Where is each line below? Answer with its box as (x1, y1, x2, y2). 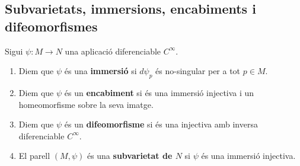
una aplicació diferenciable (65, 44, 161, 57)
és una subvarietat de (87, 149, 173, 162)
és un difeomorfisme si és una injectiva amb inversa (64, 118, 258, 130)
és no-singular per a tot (155, 65, 241, 77)
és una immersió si (64, 65, 137, 77)
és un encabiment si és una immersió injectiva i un (64, 86, 254, 98)
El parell (18, 149, 50, 162)
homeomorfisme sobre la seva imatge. (18, 98, 154, 110)
